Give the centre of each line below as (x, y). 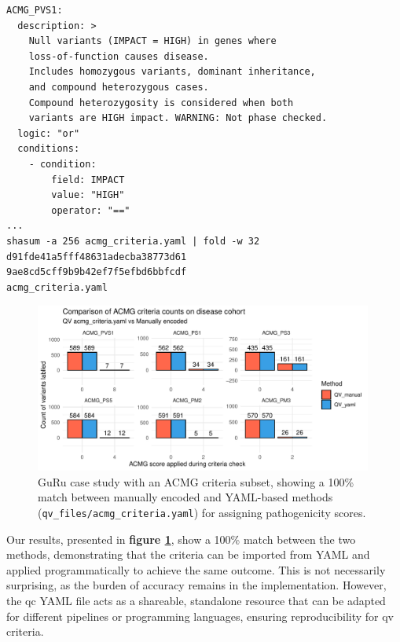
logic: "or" (49, 133)
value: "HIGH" (88, 195)
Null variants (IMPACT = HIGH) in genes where (152, 41)
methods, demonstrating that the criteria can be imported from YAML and (188, 554)
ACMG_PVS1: (35, 10)
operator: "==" (91, 210)
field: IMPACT (88, 180)
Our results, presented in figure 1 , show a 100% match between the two (181, 539)
